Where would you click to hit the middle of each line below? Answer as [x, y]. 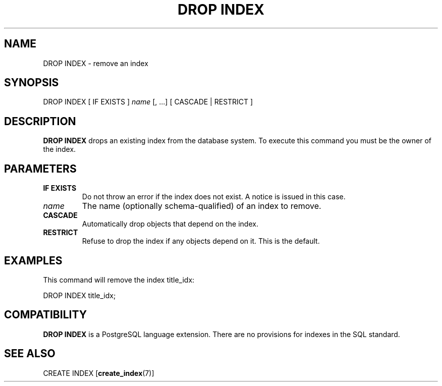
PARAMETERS [40, 169]
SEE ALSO [30, 354]
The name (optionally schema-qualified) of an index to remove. [202, 206]
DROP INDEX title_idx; [79, 295]
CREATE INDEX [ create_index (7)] [99, 373]
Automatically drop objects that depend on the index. [170, 224]
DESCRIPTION [40, 121]
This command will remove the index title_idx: [119, 280]
